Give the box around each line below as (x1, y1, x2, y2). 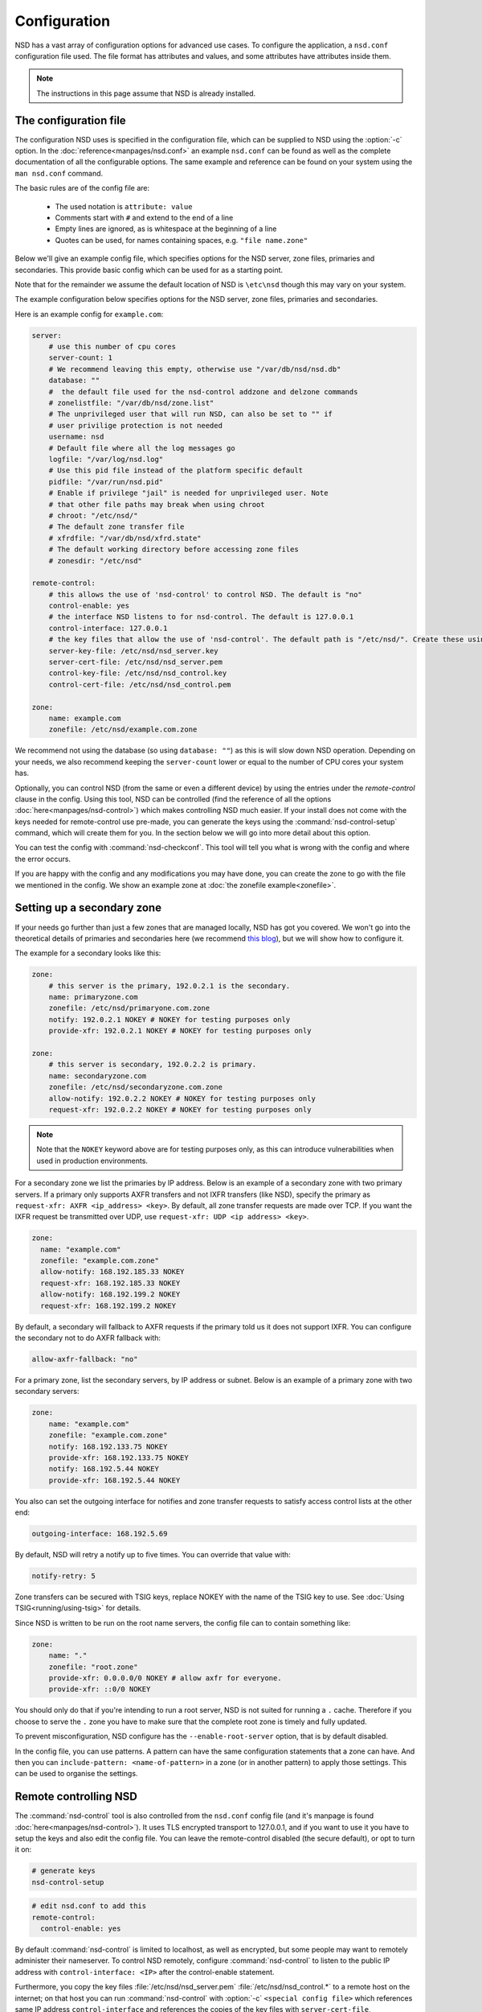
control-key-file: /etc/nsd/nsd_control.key (48, 669, 227, 678)
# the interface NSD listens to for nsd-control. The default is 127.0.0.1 (48, 612, 354, 621)
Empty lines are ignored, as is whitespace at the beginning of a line (55, 224, 277, 233)
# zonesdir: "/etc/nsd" (48, 556, 142, 565)
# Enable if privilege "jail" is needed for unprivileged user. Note (48, 489, 329, 498)
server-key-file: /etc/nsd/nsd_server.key (48, 646, 219, 655)
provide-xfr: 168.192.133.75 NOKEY (48, 1453, 189, 1462)
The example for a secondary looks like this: (14, 948, 161, 958)
